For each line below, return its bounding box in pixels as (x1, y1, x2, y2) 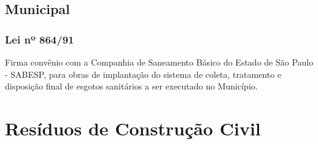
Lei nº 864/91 (5, 31, 74, 47)
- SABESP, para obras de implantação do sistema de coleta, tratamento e (5, 67, 282, 80)
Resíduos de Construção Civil (5, 115, 261, 140)
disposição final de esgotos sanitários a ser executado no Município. (5, 80, 258, 93)
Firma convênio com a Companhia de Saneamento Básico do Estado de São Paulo (5, 56, 314, 68)
